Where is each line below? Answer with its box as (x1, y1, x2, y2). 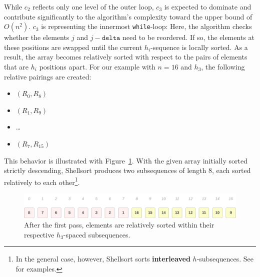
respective (24, 229, 54, 239)
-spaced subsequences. (63, 229, 130, 239)
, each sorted (211, 165, 251, 175)
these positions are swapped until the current (4, 41, 142, 52)
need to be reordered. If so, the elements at (122, 32, 254, 42)
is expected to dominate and (164, 1, 251, 11)
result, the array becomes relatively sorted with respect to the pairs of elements (4, 51, 247, 62)
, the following (201, 61, 245, 71)
